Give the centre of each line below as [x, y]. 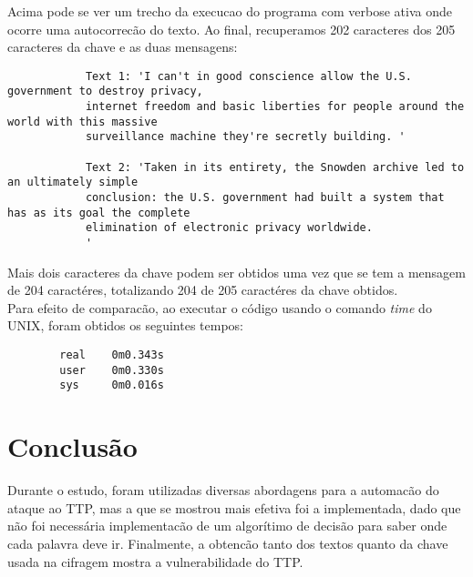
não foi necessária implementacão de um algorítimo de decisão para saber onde [227, 526]
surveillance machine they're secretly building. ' [245, 137]
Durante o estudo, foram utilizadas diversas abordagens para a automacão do [223, 490]
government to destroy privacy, [105, 91]
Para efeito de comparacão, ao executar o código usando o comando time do [220, 307]
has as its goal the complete [99, 213]
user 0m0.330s [112, 370]
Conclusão [72, 446]
